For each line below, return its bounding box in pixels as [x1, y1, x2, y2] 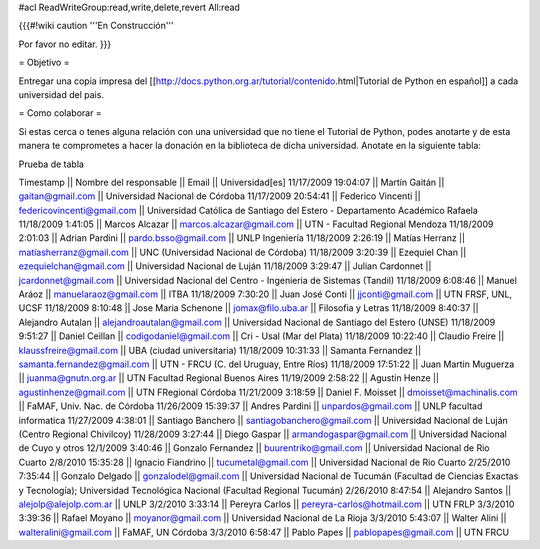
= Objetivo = [18, 56, 70, 69]
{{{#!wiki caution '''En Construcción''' [18, 20, 174, 32]
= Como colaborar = [18, 107, 102, 119]
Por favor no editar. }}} [18, 38, 112, 50]
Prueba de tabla [18, 158, 85, 170]
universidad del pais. [18, 88, 105, 100]
